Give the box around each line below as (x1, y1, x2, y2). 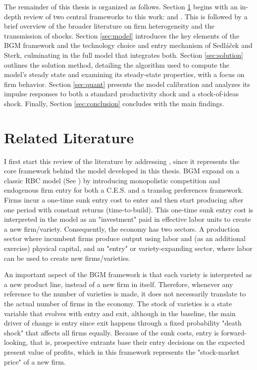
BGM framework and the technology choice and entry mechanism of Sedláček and (4, 40, 253, 50)
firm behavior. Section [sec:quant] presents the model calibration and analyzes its (4, 79, 250, 89)
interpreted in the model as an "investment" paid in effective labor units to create (4, 214, 251, 224)
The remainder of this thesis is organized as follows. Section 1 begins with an (4, 1, 238, 11)
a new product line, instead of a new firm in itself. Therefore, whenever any (4, 279, 233, 289)
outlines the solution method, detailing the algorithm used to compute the (4, 59, 229, 70)
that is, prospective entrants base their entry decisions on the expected (30, 337, 245, 347)
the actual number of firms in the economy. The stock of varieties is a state (4, 298, 232, 308)
